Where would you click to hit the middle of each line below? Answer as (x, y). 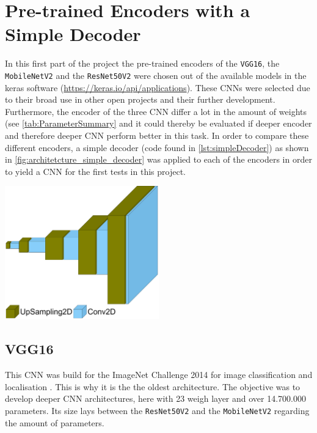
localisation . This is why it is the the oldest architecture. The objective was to (153, 386)
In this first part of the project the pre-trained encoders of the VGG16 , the (142, 63)
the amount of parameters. (55, 422)
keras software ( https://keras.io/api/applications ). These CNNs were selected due (158, 87)
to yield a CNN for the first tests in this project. (95, 171)
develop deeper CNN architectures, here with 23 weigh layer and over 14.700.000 (155, 398)
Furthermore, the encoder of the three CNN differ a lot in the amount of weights (156, 111)
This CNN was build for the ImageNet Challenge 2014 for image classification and (159, 375)
